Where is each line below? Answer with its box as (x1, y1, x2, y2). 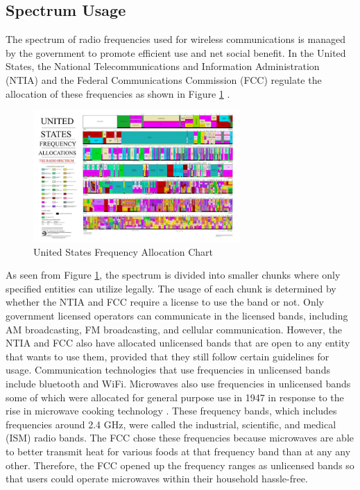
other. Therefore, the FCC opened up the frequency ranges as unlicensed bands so (6, 457, 354, 472)
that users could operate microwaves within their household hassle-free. (6, 471, 308, 486)
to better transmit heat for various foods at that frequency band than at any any (6, 444, 351, 459)
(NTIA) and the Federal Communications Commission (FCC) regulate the (6, 72, 322, 87)
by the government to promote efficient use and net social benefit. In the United (6, 45, 346, 60)
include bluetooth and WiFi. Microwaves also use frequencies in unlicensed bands (6, 376, 351, 391)
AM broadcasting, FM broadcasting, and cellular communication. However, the (6, 322, 343, 336)
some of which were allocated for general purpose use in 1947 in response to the (6, 390, 344, 404)
